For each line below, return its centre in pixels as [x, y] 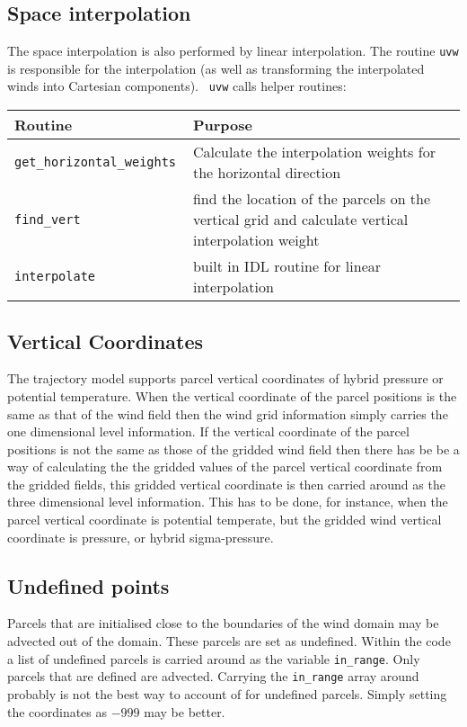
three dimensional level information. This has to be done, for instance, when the [228, 502]
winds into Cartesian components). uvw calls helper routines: [177, 86]
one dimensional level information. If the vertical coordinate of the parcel [208, 431]
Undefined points [88, 585]
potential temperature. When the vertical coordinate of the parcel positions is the [232, 395]
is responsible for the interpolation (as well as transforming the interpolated [216, 68]
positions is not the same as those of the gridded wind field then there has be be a [233, 449]
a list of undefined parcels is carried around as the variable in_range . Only [214, 658]
